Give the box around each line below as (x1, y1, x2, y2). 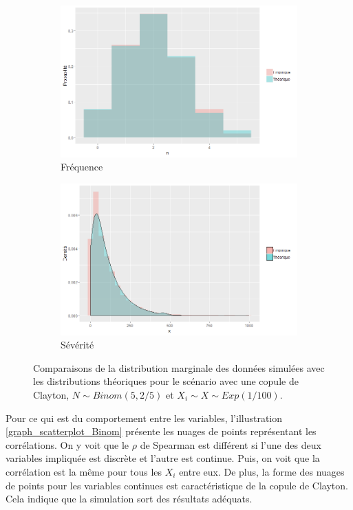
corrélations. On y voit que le (6, 437, 129, 452)
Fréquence (61, 159, 103, 174)
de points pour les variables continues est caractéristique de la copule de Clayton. (6, 478, 348, 492)
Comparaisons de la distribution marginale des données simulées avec (33, 360, 325, 375)
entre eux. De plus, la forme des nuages (179, 464, 345, 478)
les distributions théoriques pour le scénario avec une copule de (33, 374, 299, 388)
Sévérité (61, 337, 94, 352)
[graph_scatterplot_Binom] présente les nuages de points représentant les (6, 424, 317, 439)
